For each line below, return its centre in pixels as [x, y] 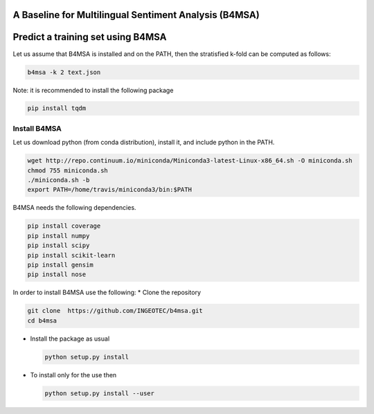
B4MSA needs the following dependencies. [74, 208]
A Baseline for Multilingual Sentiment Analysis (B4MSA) [136, 15]
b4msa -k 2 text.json [64, 72]
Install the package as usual [70, 339]
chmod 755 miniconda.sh [68, 170]
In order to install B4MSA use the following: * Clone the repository [107, 292]
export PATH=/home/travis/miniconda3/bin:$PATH [109, 190]
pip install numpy [59, 236]
